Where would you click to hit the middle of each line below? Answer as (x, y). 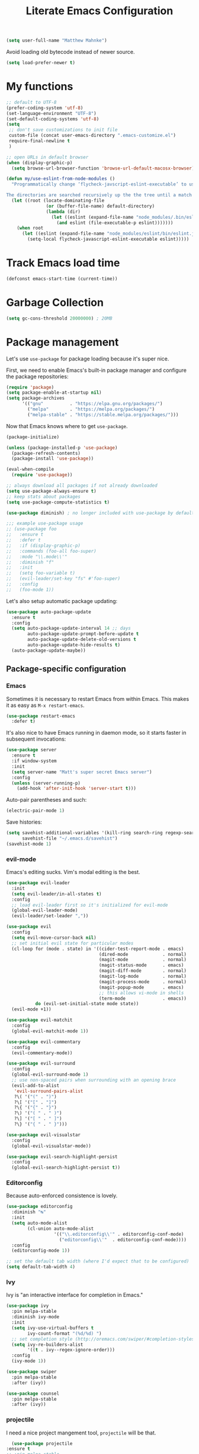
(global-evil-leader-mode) (45, 911)
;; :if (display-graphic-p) (44, 546)
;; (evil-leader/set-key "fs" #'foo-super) (63, 579)
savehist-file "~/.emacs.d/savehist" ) (70, 838)
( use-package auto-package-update (49, 612)
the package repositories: (37, 376)
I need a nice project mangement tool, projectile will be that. (81, 1433)
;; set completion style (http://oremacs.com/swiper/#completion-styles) (104, 1339)
